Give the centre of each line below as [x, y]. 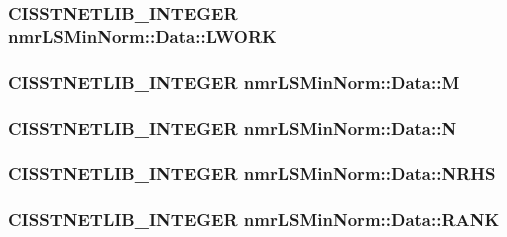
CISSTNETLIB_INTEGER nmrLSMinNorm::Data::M [234, 81]
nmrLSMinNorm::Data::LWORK [142, 35]
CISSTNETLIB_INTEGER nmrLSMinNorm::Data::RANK [254, 219]
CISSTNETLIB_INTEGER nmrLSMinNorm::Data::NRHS [252, 173]
